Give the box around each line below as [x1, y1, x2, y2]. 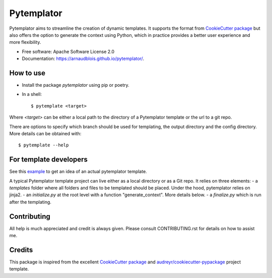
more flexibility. [9, 39, 41, 45]
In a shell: [22, 91, 42, 97]
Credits [9, 245, 33, 254]
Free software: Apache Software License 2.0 [22, 48, 115, 54]
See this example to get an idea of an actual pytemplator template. [9, 169, 147, 175]
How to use [9, 69, 45, 77]
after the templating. [9, 199, 51, 205]
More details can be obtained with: [9, 130, 82, 136]
